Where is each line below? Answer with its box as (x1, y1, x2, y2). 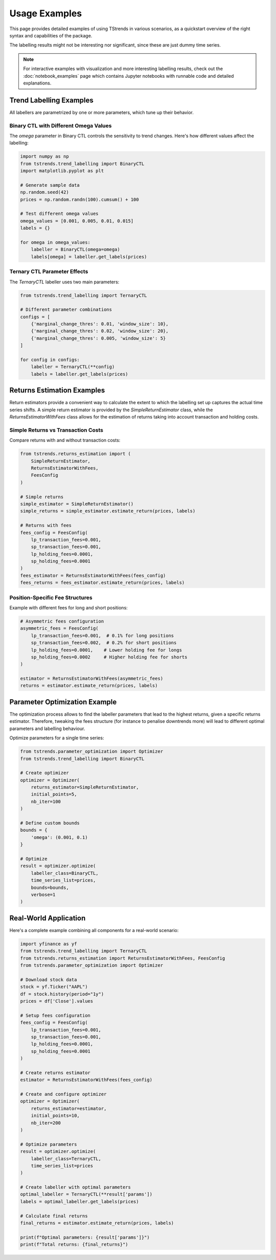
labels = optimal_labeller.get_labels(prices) (20, 1199, 139, 1204)
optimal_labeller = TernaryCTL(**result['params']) (20, 1191, 153, 1197)
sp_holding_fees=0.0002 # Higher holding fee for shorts (31, 654, 188, 660)
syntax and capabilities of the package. (9, 32, 93, 38)
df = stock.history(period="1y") (20, 991, 104, 997)
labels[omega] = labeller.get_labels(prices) (31, 254, 147, 259)
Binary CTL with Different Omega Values (9, 122, 112, 129)
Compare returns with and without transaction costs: (9, 437, 121, 444)
